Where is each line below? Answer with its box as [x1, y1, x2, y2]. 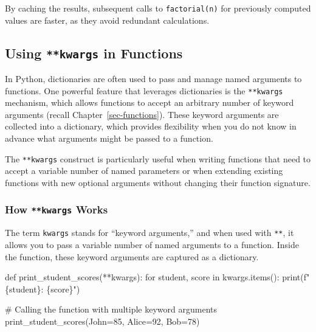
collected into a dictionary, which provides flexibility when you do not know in [5, 120, 297, 133]
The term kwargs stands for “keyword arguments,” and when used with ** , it [5, 226, 294, 239]
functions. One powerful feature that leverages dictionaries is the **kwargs [5, 84, 283, 97]
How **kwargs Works [5, 202, 108, 217]
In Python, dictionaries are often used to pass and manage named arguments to [5, 72, 302, 85]
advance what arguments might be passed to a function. [5, 132, 213, 145]
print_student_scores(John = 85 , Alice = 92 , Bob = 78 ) [5, 314, 200, 327]
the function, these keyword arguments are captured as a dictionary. [5, 250, 259, 263]
